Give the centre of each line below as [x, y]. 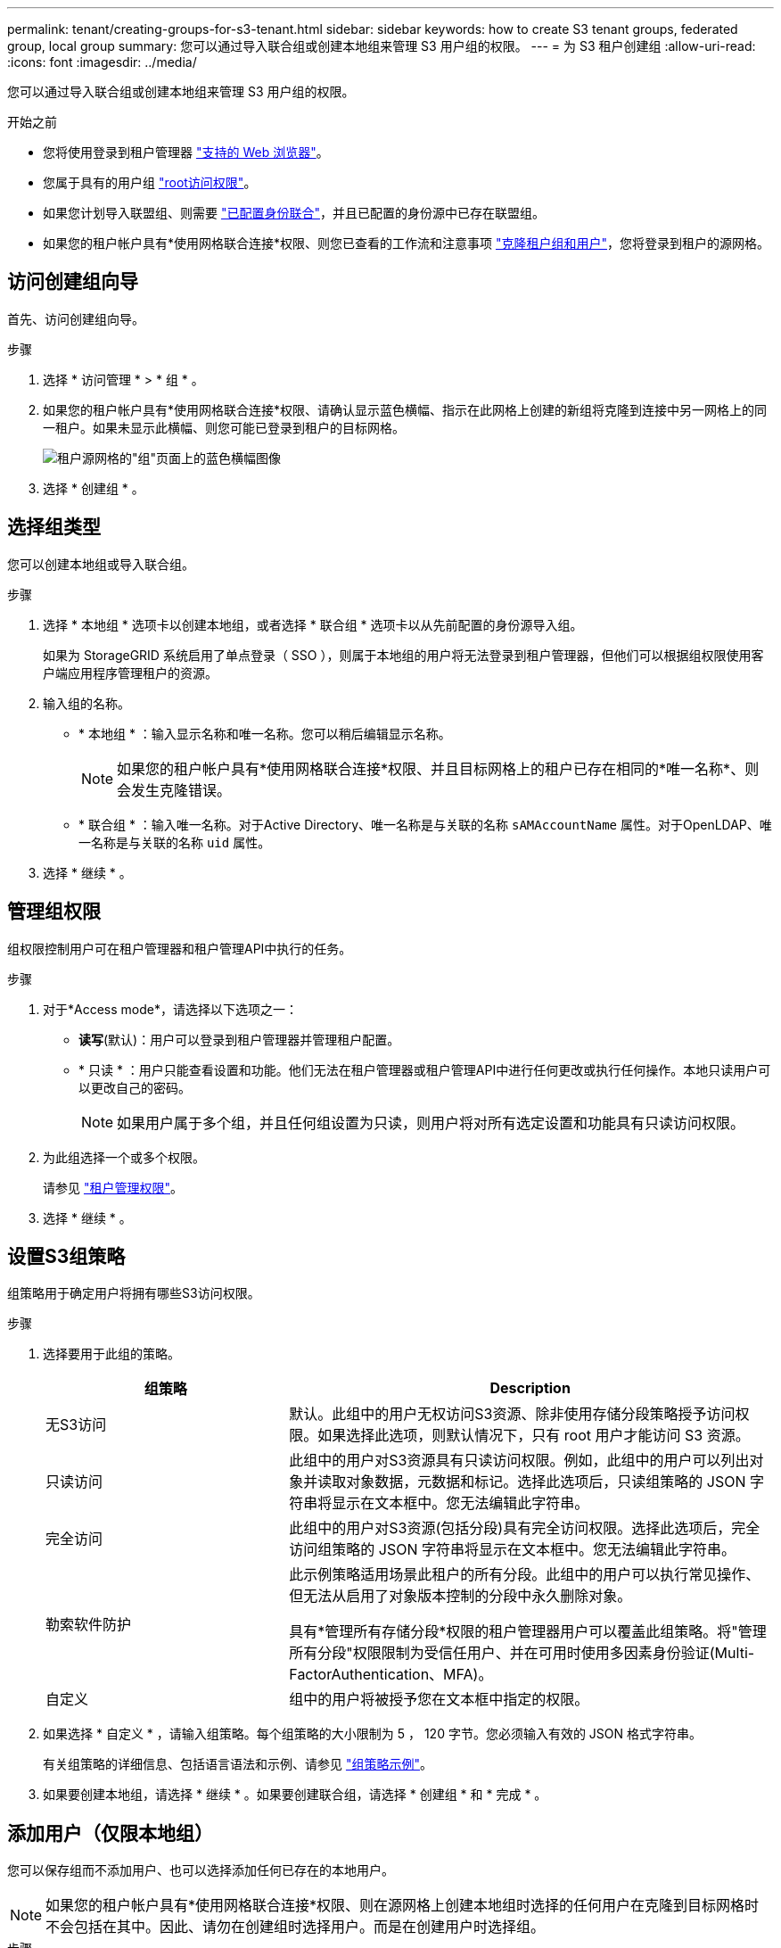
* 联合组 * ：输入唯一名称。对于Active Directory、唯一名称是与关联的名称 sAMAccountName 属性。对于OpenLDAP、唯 [425, 824]
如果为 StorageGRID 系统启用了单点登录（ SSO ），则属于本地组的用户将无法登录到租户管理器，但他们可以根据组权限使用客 [403, 655]
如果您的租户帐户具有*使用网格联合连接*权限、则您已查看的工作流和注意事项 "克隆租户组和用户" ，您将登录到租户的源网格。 [407, 243]
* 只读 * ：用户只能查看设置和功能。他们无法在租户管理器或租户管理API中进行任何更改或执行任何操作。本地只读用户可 [425, 1069]
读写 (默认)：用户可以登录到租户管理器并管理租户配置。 [239, 1039]
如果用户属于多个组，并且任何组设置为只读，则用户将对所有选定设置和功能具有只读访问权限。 [431, 1123]
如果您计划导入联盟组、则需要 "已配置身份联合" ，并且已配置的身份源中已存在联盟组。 [294, 213]
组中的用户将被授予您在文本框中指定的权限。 [439, 1700]
